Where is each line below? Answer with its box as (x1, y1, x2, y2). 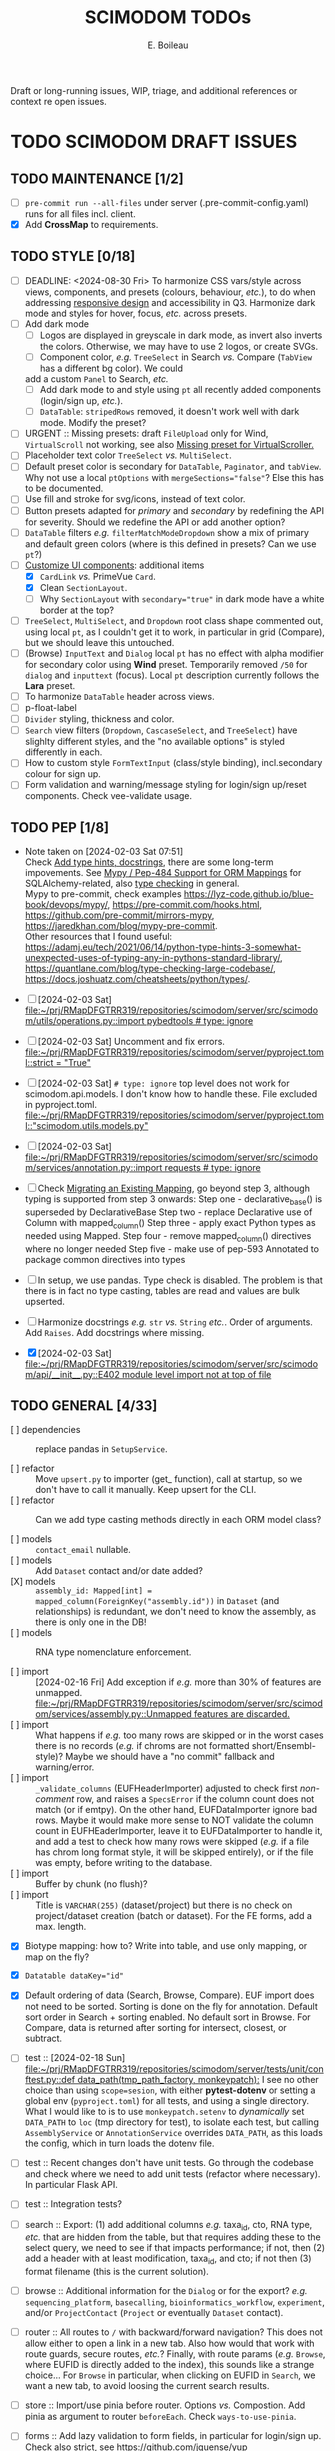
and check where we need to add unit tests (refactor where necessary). (24, 2168, 321, 2180)
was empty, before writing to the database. (35, 1857, 213, 1869)
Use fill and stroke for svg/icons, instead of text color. (24, 493, 246, 505)
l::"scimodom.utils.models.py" (24, 1120, 149, 1132)
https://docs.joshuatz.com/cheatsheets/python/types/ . (24, 973, 251, 985)
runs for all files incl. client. (24, 208, 137, 220)
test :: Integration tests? (24, 2198, 123, 2210)
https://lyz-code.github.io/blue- (183, 888, 315, 900)
